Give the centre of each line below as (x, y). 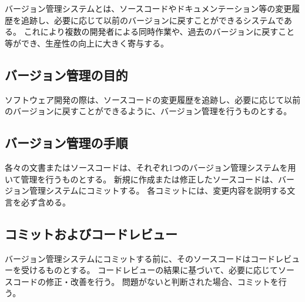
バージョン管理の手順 (66, 143)
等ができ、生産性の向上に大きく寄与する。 (87, 43)
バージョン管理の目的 (66, 74)
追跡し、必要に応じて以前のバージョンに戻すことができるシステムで (152, 20)
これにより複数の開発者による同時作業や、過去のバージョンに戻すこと (159, 31)
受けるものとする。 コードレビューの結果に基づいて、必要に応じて (150, 270)
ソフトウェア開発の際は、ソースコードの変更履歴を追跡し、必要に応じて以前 (153, 99)
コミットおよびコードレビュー (91, 233)
